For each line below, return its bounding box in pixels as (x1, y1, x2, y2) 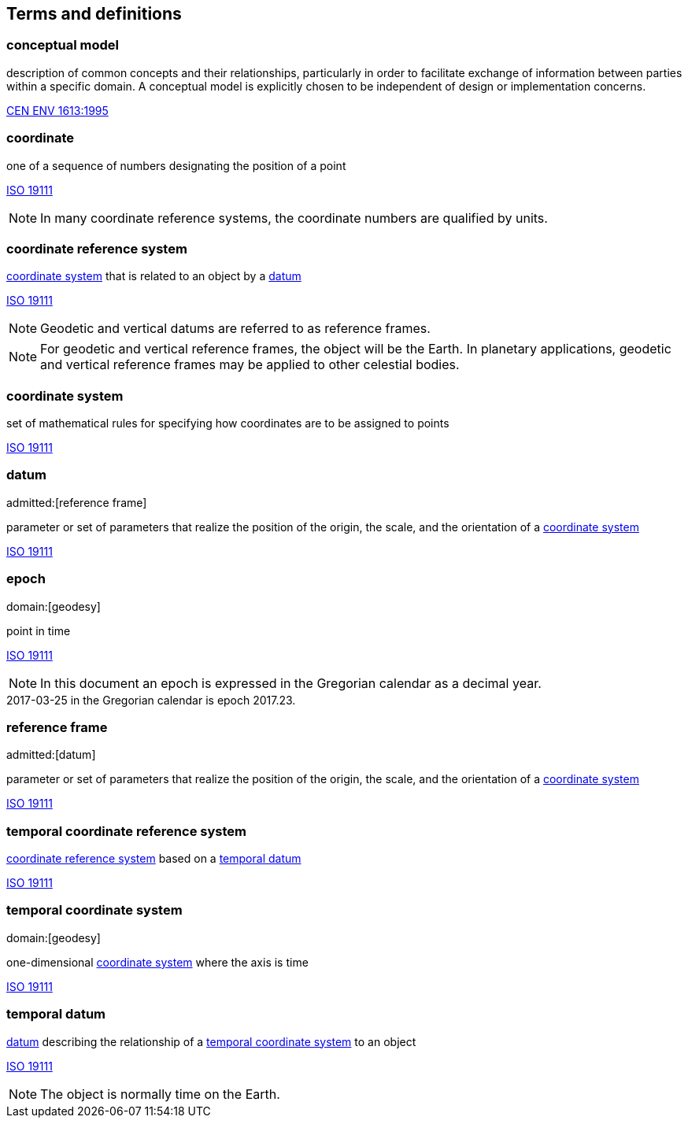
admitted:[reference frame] (6, 495, 147, 509)
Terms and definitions (6, 4, 182, 24)
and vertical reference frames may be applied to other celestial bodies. (40, 357, 460, 373)
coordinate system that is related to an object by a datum (6, 269, 301, 283)
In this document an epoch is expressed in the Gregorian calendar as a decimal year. (40, 675, 542, 691)
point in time (6, 623, 71, 638)
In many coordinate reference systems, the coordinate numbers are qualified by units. (40, 209, 548, 226)
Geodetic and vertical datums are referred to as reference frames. (40, 320, 431, 337)
